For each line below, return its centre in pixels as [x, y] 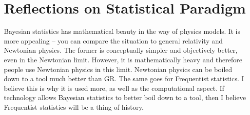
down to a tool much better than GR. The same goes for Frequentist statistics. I [124, 79]
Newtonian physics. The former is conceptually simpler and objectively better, [121, 50]
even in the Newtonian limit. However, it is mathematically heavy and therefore [123, 59]
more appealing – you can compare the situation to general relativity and [114, 40]
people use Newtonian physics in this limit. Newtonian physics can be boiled [118, 69]
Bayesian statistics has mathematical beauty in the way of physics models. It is [122, 31]
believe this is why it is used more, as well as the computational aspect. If [114, 88]
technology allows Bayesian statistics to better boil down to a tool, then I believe [125, 97]
